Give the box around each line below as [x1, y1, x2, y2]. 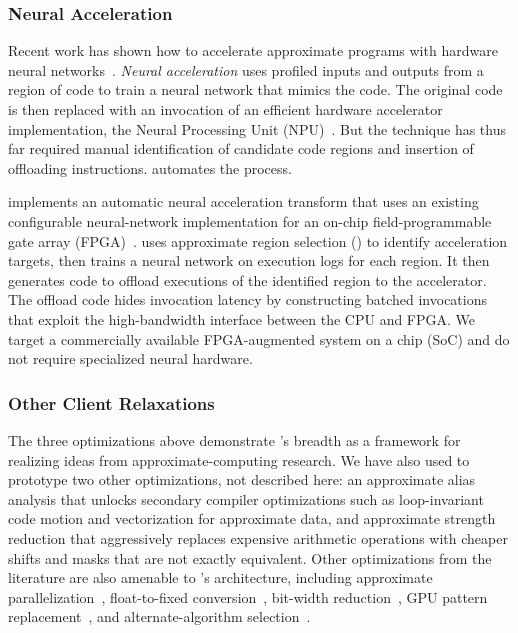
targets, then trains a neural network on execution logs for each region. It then [8, 250, 490, 271]
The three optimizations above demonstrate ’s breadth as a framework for [8, 429, 461, 450]
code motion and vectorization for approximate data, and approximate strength [8, 508, 496, 529]
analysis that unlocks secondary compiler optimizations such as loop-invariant [8, 488, 484, 509]
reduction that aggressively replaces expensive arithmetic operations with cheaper [8, 527, 508, 548]
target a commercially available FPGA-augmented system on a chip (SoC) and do [8, 328, 510, 349]
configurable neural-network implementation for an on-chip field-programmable [8, 210, 492, 231]
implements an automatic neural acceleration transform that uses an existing [8, 191, 479, 212]
